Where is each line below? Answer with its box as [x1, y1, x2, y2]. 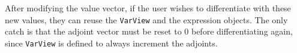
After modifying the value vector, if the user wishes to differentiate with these [5, 2, 291, 14]
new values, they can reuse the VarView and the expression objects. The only [5, 13, 288, 26]
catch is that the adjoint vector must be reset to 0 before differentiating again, [5, 25, 293, 38]
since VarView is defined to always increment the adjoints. [5, 36, 218, 49]
